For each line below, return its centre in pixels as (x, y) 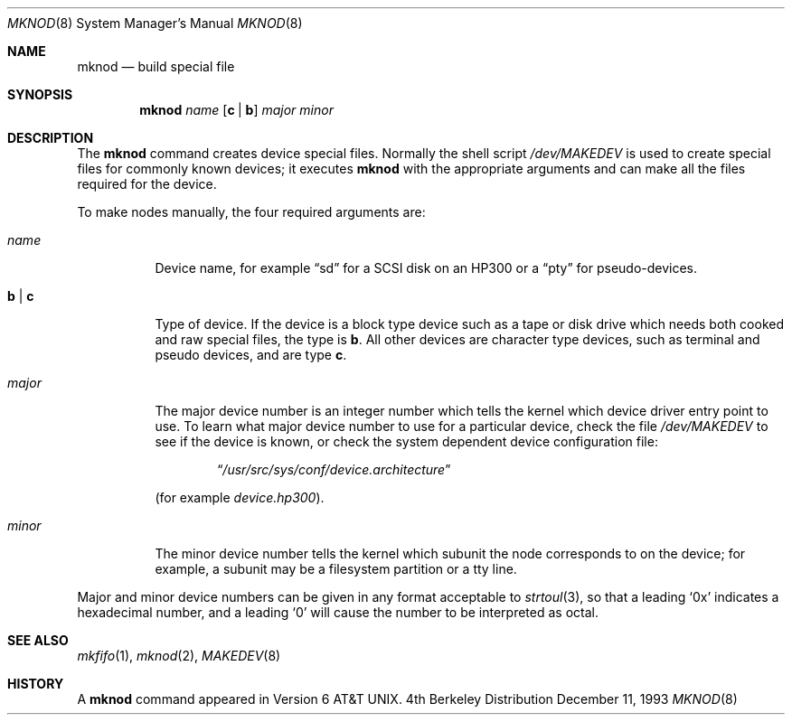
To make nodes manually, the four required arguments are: (251, 212)
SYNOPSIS (40, 94)
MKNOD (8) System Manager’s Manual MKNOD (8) (155, 23)
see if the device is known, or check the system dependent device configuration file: (406, 441)
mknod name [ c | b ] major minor (236, 110)
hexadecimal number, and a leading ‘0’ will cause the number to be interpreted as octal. (338, 612)
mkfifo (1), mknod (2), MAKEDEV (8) (179, 656)
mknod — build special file (156, 66)
